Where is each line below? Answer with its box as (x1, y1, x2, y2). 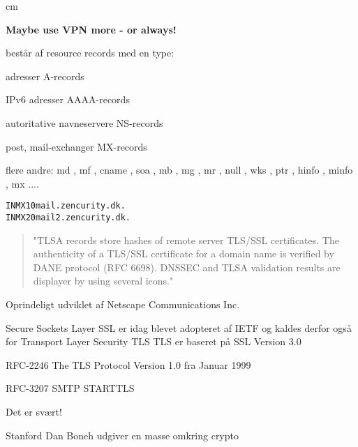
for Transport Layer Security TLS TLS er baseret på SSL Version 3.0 (6, 334, 301, 349)
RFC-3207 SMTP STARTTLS (6, 381, 135, 395)
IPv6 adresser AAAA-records (6, 92, 130, 107)
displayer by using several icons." (33, 273, 174, 288)
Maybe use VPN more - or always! (6, 22, 177, 36)
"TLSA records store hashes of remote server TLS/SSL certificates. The (33, 232, 339, 247)
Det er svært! (6, 404, 62, 418)
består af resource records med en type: (6, 45, 174, 60)
